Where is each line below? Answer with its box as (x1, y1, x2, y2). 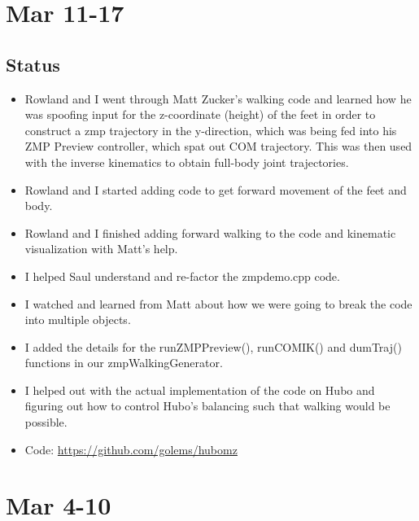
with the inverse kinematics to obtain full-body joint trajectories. (24, 153, 349, 170)
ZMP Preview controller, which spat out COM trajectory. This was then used (24, 138, 412, 155)
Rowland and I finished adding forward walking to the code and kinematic (24, 224, 396, 241)
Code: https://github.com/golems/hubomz (24, 440, 238, 458)
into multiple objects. (24, 311, 131, 328)
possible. (24, 414, 68, 431)
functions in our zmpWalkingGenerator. (24, 354, 223, 371)
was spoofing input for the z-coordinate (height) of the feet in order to (24, 106, 376, 123)
